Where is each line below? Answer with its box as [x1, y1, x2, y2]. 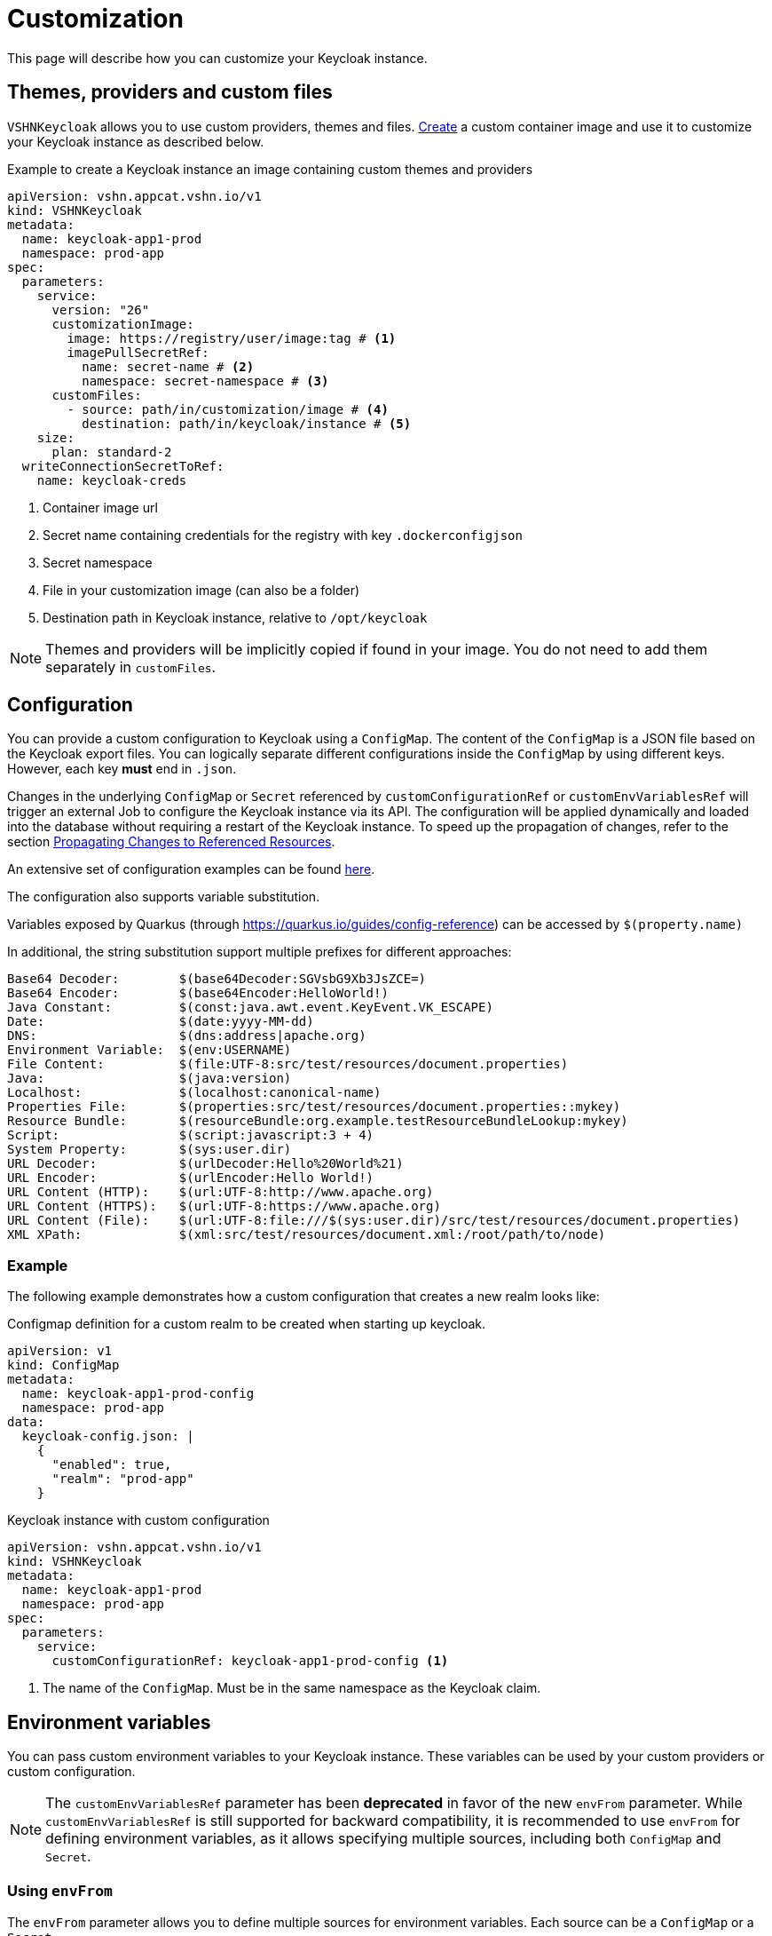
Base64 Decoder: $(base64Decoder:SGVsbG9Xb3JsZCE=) [7, 972, 427, 987]
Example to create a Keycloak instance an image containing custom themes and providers [7, 161, 533, 177]
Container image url [43, 499, 158, 515]
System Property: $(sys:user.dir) [7, 1142, 292, 1157]
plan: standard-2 [51, 444, 172, 459]
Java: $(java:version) [7, 1071, 292, 1086]
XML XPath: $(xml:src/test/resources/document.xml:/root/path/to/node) [7, 1227, 606, 1242]
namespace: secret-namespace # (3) [82, 373, 329, 388]
